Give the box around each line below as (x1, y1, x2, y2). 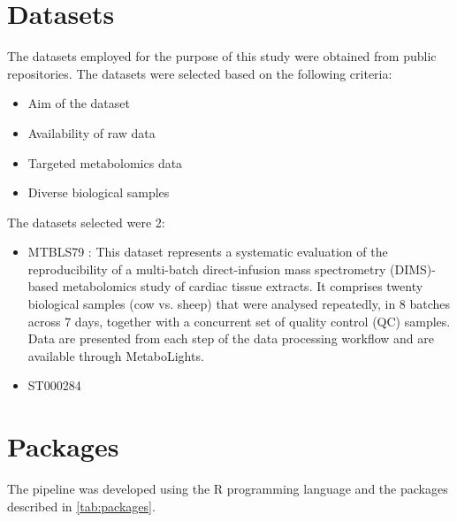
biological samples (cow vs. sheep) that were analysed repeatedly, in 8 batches (27, 295, 451, 313)
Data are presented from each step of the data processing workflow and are (27, 329, 434, 348)
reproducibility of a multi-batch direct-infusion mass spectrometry (27, 259, 386, 278)
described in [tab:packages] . (7, 496, 156, 515)
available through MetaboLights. (27, 346, 204, 365)
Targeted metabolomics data (27, 153, 183, 172)
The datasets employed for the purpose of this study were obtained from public (7, 47, 437, 65)
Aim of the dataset (27, 94, 130, 112)
